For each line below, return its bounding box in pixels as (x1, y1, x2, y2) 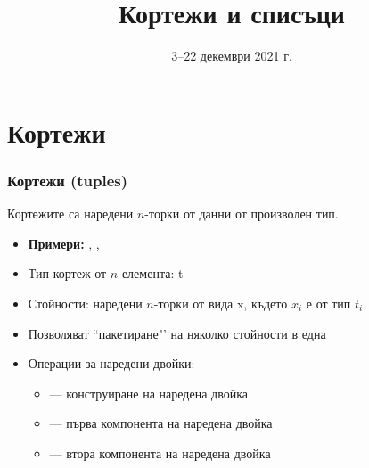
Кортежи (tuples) (7, 168, 128, 191)
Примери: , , (28, 234, 100, 252)
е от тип (306, 293, 351, 312)
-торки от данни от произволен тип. (144, 204, 339, 223)
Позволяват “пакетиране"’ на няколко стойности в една (28, 324, 326, 342)
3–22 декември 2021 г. (171, 46, 292, 65)
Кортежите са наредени (7, 204, 134, 223)
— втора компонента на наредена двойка (49, 443, 271, 462)
